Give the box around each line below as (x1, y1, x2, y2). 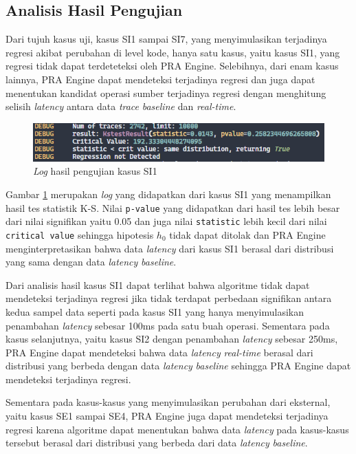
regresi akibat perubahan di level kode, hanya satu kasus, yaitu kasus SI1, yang (5, 45, 340, 59)
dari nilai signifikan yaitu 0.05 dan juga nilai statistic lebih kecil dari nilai (5, 214, 327, 228)
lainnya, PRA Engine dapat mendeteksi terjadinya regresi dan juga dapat (5, 72, 315, 86)
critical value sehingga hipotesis (5, 227, 154, 241)
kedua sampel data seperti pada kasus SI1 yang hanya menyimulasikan (5, 304, 304, 318)
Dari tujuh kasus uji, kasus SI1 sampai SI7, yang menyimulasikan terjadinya (5, 32, 327, 46)
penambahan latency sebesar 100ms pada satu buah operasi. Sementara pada (5, 318, 330, 332)
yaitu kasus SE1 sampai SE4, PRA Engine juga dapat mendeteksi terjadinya (5, 409, 329, 423)
